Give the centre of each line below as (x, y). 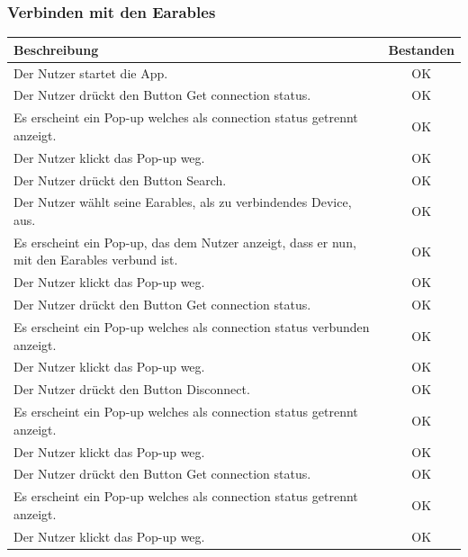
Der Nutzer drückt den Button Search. (120, 180)
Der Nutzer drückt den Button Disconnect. (132, 389)
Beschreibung (56, 49)
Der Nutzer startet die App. (91, 72)
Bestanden (421, 49)
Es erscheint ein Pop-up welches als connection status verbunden (192, 326)
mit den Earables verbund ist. (96, 260)
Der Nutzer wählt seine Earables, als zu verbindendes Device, (183, 202)
